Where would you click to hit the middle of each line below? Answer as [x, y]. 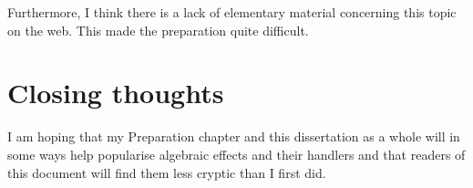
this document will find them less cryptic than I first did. [167, 172]
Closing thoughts [116, 93]
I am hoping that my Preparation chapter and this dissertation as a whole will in [234, 136]
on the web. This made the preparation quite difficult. [158, 30]
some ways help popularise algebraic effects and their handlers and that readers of [236, 154]
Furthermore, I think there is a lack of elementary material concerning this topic [232, 12]
